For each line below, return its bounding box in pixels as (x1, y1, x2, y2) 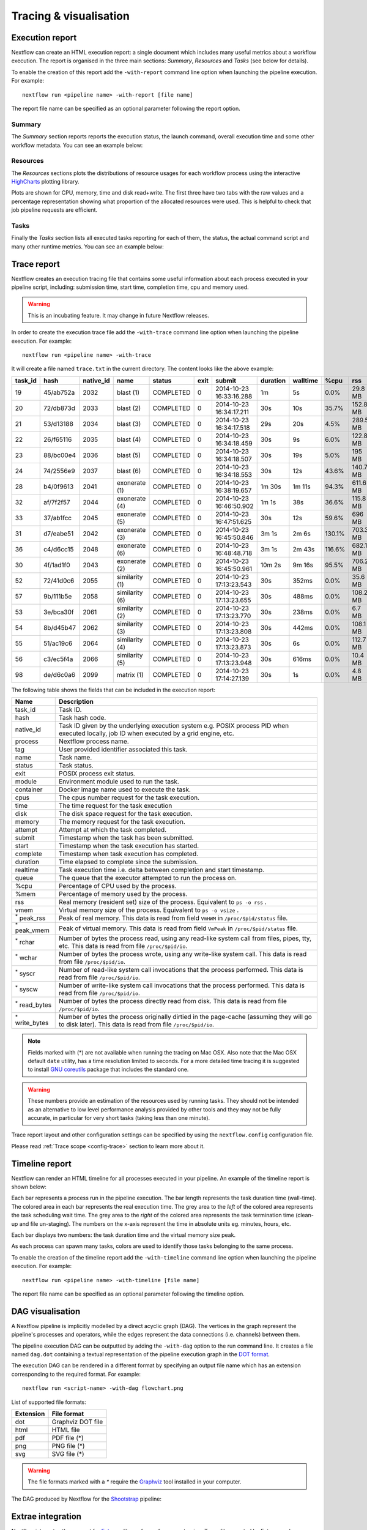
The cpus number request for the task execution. (58, 793, 200, 802)
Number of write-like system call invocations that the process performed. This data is (58, 981, 305, 990)
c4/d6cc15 (43, 545, 74, 553)
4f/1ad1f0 (43, 561, 70, 569)
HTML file (51, 1425, 80, 1434)
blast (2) (116, 404, 141, 412)
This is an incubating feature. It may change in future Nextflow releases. (28, 312, 209, 319)
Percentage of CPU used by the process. (58, 882, 177, 890)
